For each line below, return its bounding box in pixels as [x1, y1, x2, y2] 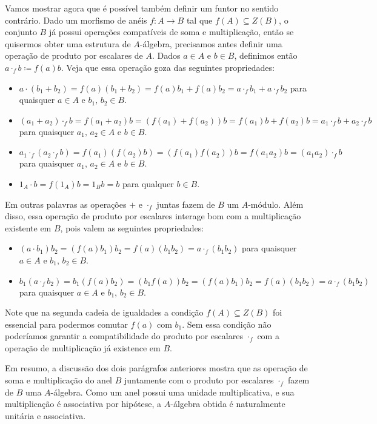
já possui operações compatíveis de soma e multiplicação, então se [48, 25, 294, 38]
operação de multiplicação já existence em [5, 341, 161, 354]
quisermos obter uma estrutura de [5, 37, 131, 50]
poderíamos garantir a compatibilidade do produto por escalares [5, 330, 243, 342]
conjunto [5, 25, 37, 38]
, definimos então [234, 49, 298, 62]
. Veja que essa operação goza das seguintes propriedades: [61, 61, 275, 73]
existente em [5, 221, 52, 234]
